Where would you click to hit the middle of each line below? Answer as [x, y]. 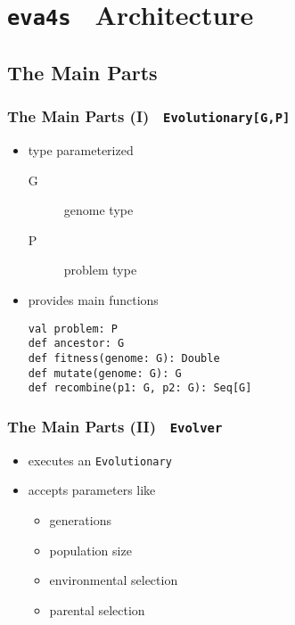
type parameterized [81, 150]
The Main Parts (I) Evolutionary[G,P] [149, 116]
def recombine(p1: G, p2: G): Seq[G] [140, 388]
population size [90, 550]
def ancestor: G [76, 344]
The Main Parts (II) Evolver [115, 426]
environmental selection [114, 580]
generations [80, 519]
